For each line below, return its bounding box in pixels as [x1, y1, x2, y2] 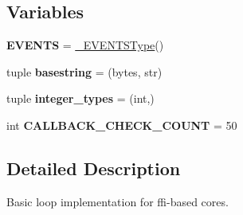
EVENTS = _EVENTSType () [6, 37, 164, 53]
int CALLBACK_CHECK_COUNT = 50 [6, 116, 237, 133]
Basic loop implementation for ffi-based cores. [6, 193, 229, 209]
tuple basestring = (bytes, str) [6, 63, 163, 80]
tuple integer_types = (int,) [6, 90, 155, 107]
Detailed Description [6, 155, 181, 180]
